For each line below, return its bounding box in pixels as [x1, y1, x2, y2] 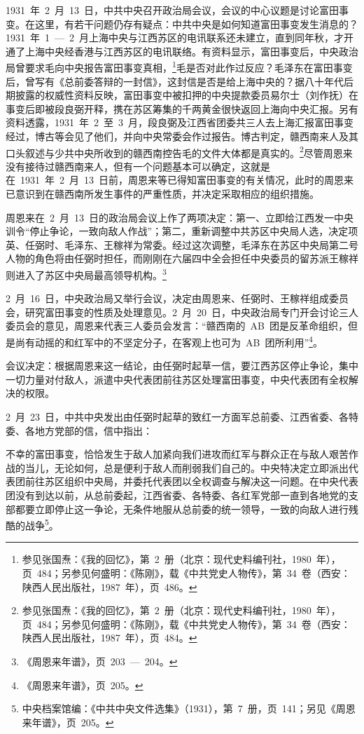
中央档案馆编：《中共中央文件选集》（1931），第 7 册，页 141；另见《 [22, 701, 336, 716]
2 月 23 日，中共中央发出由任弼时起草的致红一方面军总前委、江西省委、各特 [6, 409, 358, 424]
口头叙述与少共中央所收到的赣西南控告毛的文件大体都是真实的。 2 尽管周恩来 [6, 143, 353, 160]
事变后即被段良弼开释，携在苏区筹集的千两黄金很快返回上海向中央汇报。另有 [6, 101, 358, 116]
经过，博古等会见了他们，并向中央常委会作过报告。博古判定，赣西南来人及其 [6, 129, 358, 143]
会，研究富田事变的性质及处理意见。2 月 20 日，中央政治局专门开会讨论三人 [6, 304, 358, 319]
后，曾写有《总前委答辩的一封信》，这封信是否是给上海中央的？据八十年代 [6, 74, 344, 88]
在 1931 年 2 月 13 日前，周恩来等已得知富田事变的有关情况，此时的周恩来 [6, 172, 353, 187]
